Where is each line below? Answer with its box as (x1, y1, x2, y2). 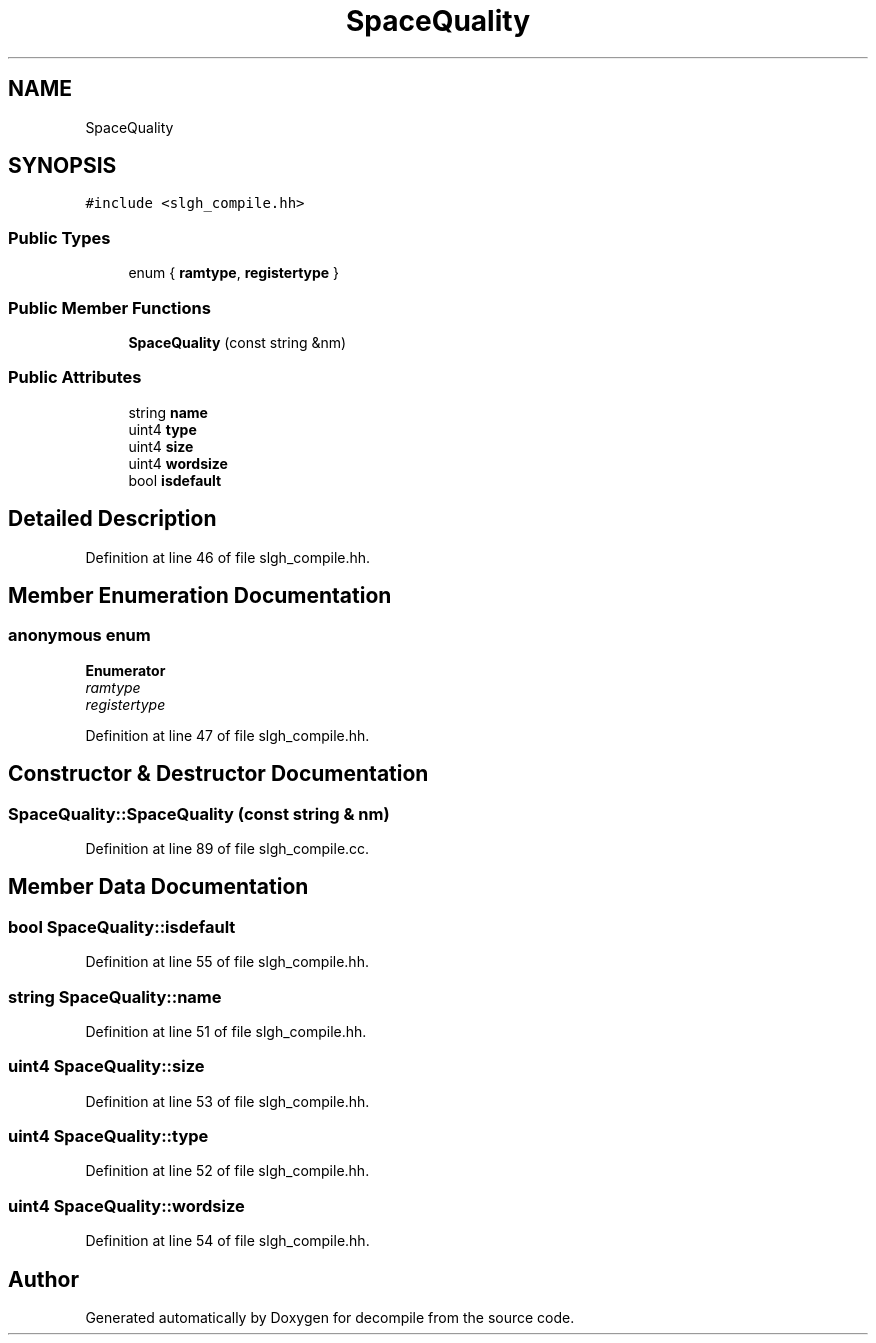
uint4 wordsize (128, 454, 228, 472)
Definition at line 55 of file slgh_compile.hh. (85, 953, 369, 971)
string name (128, 403, 208, 421)
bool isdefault (128, 471, 222, 489)
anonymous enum (8, 625, 151, 646)
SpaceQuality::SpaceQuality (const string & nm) (8, 803, 390, 824)
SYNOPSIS (8, 153, 117, 179)
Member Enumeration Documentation (8, 582, 392, 608)
